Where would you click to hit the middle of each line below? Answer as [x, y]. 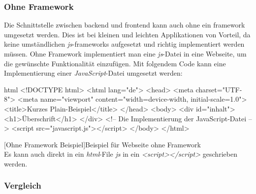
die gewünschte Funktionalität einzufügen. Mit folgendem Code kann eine [115, 63]
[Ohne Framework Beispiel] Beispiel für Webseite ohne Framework [102, 144]
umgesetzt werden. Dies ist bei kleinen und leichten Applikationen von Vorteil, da [127, 34]
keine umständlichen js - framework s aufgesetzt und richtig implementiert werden [124, 44]
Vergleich [23, 185]
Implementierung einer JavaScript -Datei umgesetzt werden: [93, 73]
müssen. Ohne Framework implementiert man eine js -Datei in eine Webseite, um [125, 54]
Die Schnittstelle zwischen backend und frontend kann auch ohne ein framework [125, 25]
